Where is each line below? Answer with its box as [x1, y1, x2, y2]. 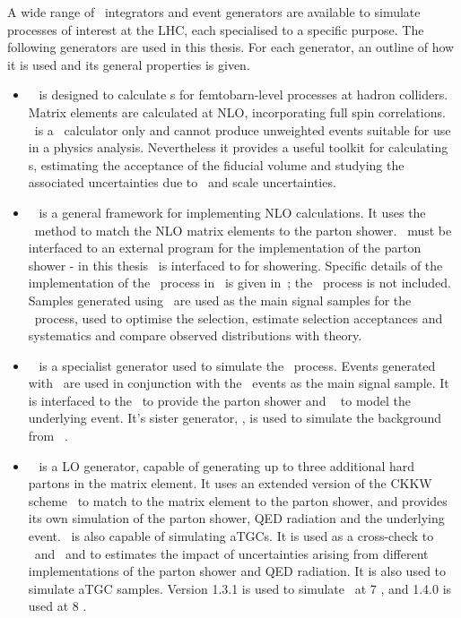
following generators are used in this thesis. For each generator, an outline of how [7, 38, 455, 56]
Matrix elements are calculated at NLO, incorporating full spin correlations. [28, 102, 446, 121]
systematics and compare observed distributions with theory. [28, 326, 362, 345]
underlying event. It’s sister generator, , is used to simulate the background [28, 408, 442, 427]
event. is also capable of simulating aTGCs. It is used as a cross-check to [28, 527, 434, 545]
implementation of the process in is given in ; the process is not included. [28, 273, 451, 292]
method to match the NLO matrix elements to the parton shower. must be [34, 220, 452, 239]
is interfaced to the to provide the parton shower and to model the [28, 391, 411, 409]
